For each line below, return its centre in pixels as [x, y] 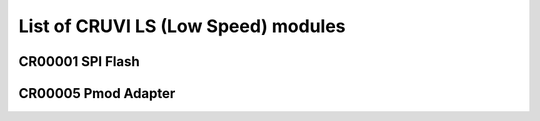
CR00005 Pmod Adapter [97, 93]
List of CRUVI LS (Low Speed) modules [182, 26]
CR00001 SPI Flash [79, 61]
